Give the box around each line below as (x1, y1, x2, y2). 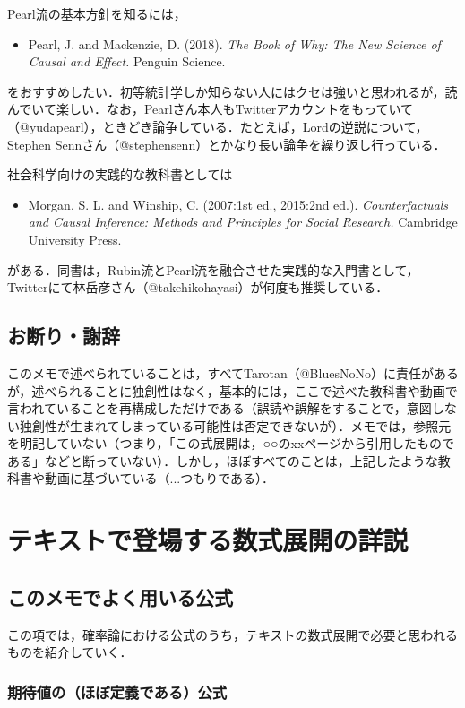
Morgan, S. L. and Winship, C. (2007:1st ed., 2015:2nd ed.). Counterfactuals (28, 194, 449, 213)
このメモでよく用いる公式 (7, 583, 233, 610)
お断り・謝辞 (7, 322, 120, 350)
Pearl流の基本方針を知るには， (7, 4, 186, 22)
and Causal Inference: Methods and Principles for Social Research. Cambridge (28, 212, 458, 231)
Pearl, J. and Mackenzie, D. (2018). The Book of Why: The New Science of (28, 34, 441, 53)
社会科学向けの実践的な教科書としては (7, 165, 233, 184)
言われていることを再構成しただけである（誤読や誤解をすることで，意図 (7, 399, 432, 418)
